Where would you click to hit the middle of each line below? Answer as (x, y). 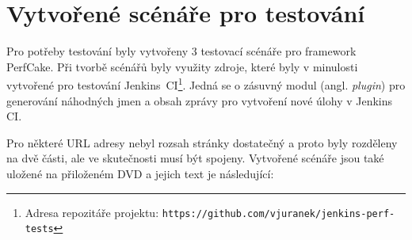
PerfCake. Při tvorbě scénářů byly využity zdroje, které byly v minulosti (182, 66)
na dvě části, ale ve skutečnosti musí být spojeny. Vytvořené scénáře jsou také (195, 158)
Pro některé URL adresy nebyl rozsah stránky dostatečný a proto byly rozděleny (202, 142)
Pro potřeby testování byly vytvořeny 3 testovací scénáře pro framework (181, 51)
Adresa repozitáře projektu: (92, 212)
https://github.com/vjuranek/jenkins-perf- (278, 213)
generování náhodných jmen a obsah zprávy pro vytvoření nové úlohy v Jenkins (200, 100)
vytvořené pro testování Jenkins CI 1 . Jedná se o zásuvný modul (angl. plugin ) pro (206, 84)
